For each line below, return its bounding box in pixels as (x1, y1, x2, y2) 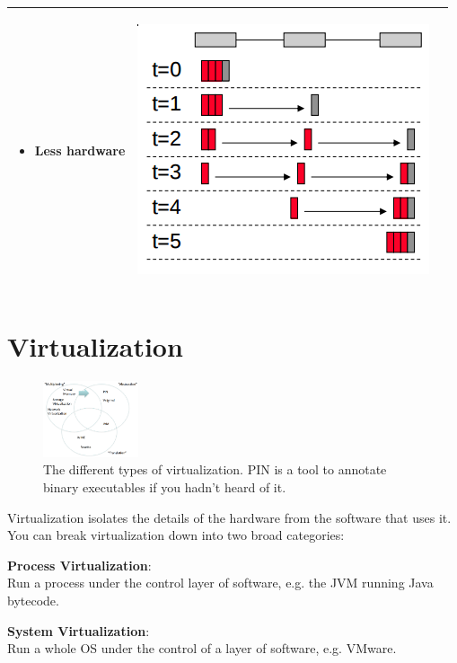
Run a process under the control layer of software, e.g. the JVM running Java (7, 573, 434, 592)
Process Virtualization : (7, 555, 152, 574)
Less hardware (34, 141, 126, 159)
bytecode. (7, 591, 59, 610)
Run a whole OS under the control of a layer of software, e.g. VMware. (7, 639, 397, 658)
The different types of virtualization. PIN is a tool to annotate (43, 460, 387, 479)
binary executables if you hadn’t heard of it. (43, 478, 286, 497)
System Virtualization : (7, 621, 150, 640)
